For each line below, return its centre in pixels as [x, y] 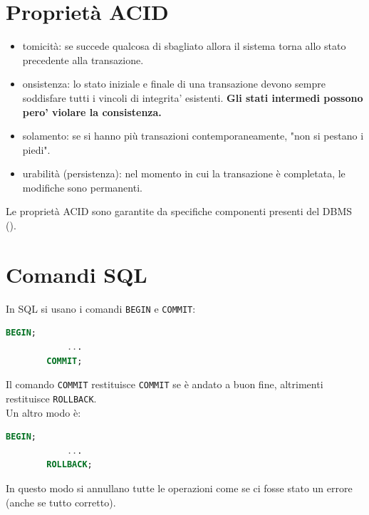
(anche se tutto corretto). [61, 502]
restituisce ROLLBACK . [51, 398]
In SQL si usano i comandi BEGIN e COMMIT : [101, 308]
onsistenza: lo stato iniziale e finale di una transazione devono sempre [174, 84]
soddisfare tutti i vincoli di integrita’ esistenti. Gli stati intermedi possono [193, 97]
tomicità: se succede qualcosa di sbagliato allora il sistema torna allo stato [184, 46]
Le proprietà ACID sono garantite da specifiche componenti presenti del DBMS [179, 211]
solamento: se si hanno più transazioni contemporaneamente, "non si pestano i [193, 136]
